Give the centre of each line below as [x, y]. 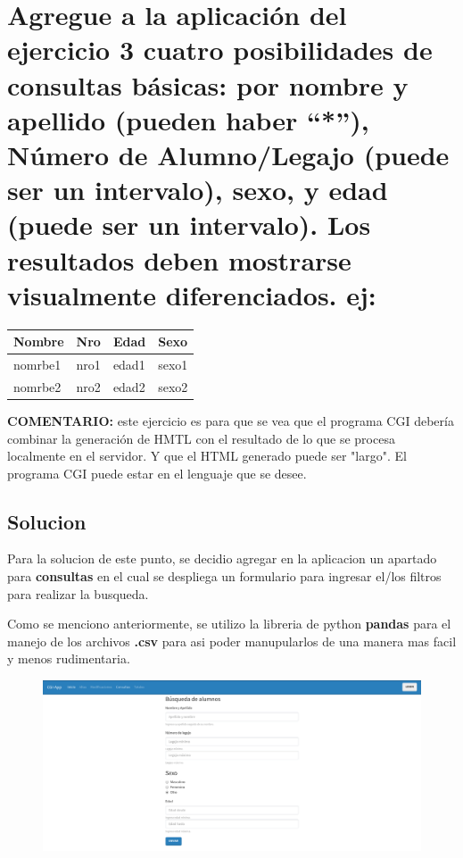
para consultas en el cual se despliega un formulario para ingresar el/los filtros [224, 576]
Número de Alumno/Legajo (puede [228, 154]
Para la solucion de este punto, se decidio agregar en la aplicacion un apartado [222, 558]
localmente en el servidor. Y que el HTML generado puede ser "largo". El [207, 456]
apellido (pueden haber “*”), [188, 119]
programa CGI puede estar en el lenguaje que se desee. [157, 473]
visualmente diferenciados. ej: [192, 294]
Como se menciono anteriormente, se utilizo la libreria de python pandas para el [229, 624]
